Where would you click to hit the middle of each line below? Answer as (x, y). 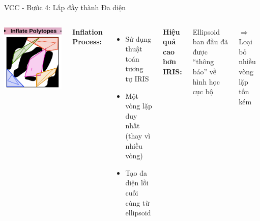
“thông (203, 61)
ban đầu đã (210, 42)
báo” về (205, 71)
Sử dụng (138, 38)
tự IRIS (137, 78)
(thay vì (138, 135)
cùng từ (137, 202)
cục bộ (203, 91)
